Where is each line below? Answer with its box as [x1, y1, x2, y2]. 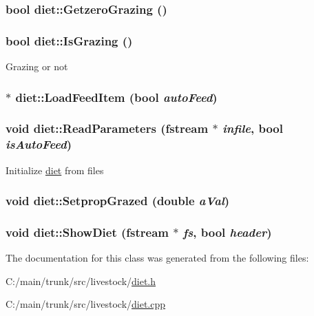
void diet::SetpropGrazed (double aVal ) [6, 192, 230, 209]
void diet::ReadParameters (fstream [6, 120, 209, 137]
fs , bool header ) [182, 224, 272, 240]
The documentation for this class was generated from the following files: [6, 251, 309, 265]
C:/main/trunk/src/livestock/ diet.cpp [6, 297, 166, 311]
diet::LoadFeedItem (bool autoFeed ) [15, 88, 218, 105]
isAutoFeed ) [6, 136, 72, 153]
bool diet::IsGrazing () [6, 32, 133, 49]
